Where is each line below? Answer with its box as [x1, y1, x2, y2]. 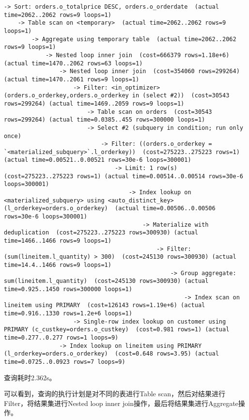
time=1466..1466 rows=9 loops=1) [4, 237, 111, 245]
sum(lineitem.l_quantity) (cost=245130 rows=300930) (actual [4, 278, 209, 285]
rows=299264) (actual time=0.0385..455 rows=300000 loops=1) [4, 116, 205, 124]
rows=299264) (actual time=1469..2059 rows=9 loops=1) [4, 100, 185, 107]
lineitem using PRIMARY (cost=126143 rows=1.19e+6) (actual [4, 302, 205, 309]
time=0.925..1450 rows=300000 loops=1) [4, 285, 132, 293]
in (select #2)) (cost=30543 [132, 92, 230, 99]
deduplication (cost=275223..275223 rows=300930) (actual [4, 229, 198, 236]
